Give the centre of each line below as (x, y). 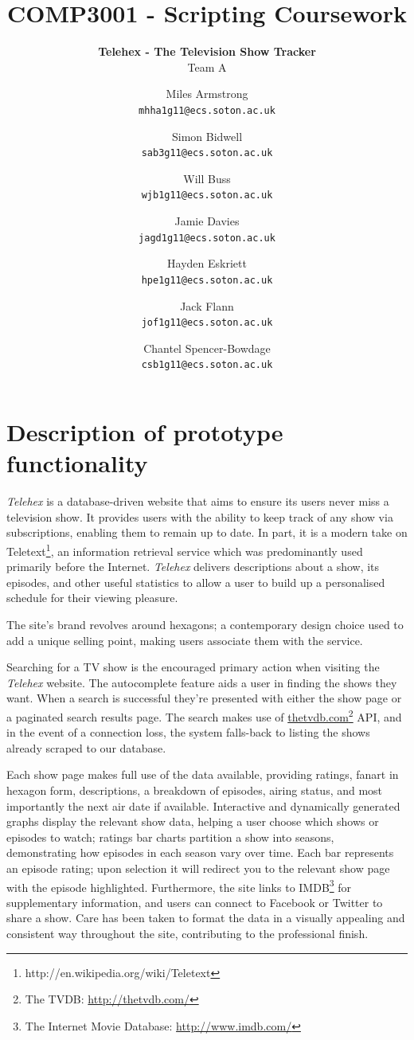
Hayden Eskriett (207, 263)
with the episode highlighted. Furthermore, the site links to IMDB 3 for (179, 886)
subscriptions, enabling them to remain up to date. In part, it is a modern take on (207, 532)
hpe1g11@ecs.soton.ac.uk (207, 280)
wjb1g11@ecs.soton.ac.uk (207, 195)
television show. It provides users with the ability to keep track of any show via (200, 516)
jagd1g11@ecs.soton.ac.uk (207, 238)
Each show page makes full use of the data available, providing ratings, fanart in (203, 774)
